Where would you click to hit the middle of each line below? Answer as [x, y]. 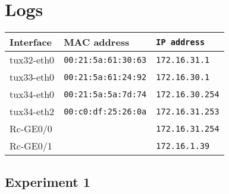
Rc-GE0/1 [31, 146]
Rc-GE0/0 [31, 129]
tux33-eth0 [32, 77]
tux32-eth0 [32, 60]
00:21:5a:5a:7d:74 [105, 94]
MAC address [97, 42]
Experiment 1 [48, 181]
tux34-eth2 [32, 112]
